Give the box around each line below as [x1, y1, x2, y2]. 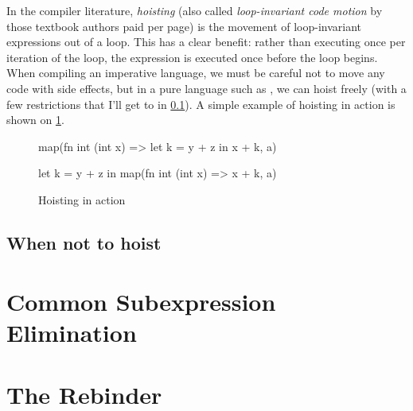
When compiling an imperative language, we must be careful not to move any [6, 64, 385, 81]
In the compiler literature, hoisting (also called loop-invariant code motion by [6, 2, 383, 18]
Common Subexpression [6, 285, 276, 317]
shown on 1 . [6, 111, 64, 128]
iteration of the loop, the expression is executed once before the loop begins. [6, 48, 378, 65]
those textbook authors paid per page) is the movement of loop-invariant [6, 17, 362, 34]
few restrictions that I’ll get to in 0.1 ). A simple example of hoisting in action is [6, 95, 395, 112]
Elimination [6, 316, 137, 348]
